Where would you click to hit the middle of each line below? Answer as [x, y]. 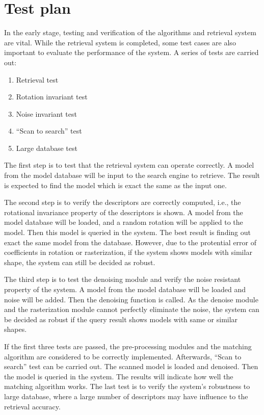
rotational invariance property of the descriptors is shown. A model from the [124, 212]
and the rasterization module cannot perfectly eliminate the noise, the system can [132, 309]
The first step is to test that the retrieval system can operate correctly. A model [129, 165]
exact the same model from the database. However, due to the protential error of [130, 242]
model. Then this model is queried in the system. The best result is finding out [127, 232]
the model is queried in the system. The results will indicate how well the [119, 376]
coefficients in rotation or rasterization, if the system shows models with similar [128, 252]
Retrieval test [37, 79]
